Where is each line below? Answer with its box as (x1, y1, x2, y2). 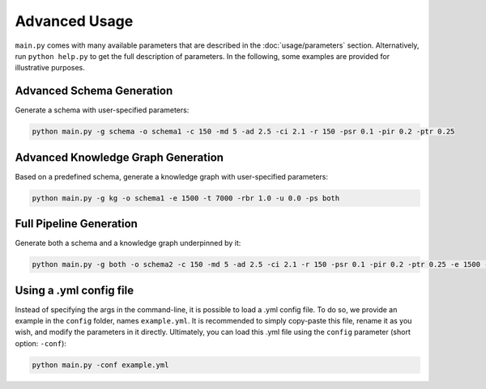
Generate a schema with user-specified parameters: (15, 105, 190, 115)
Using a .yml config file (15, 283, 134, 297)
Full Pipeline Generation (15, 217, 138, 230)
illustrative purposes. (15, 63, 85, 73)
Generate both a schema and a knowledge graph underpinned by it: (15, 239, 241, 248)
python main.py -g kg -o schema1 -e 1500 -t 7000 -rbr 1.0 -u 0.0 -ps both (32, 193, 340, 202)
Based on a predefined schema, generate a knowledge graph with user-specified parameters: (15, 171, 328, 181)
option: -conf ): (15, 338, 66, 348)
